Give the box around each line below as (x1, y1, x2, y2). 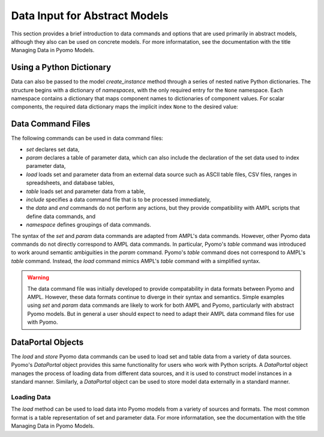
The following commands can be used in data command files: (11, 135, 163, 142)
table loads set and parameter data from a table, (26, 188, 146, 195)
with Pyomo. (27, 318, 58, 326)
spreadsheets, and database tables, (26, 179, 115, 186)
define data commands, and (26, 213, 96, 220)
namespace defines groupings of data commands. (26, 221, 151, 228)
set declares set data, (26, 146, 80, 153)
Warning (27, 274, 49, 281)
